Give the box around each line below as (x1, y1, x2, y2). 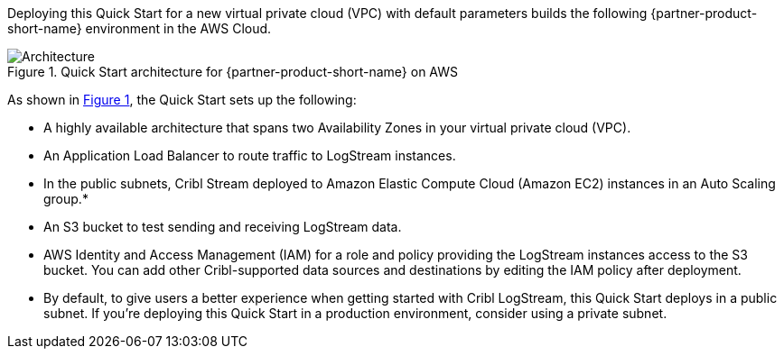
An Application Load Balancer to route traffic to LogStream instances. (43, 148, 456, 163)
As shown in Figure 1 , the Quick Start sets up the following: (7, 92, 357, 107)
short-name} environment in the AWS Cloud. (7, 21, 272, 36)
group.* (43, 191, 89, 206)
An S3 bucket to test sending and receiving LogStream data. (43, 219, 402, 234)
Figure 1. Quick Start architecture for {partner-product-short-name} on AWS (7, 64, 459, 79)
